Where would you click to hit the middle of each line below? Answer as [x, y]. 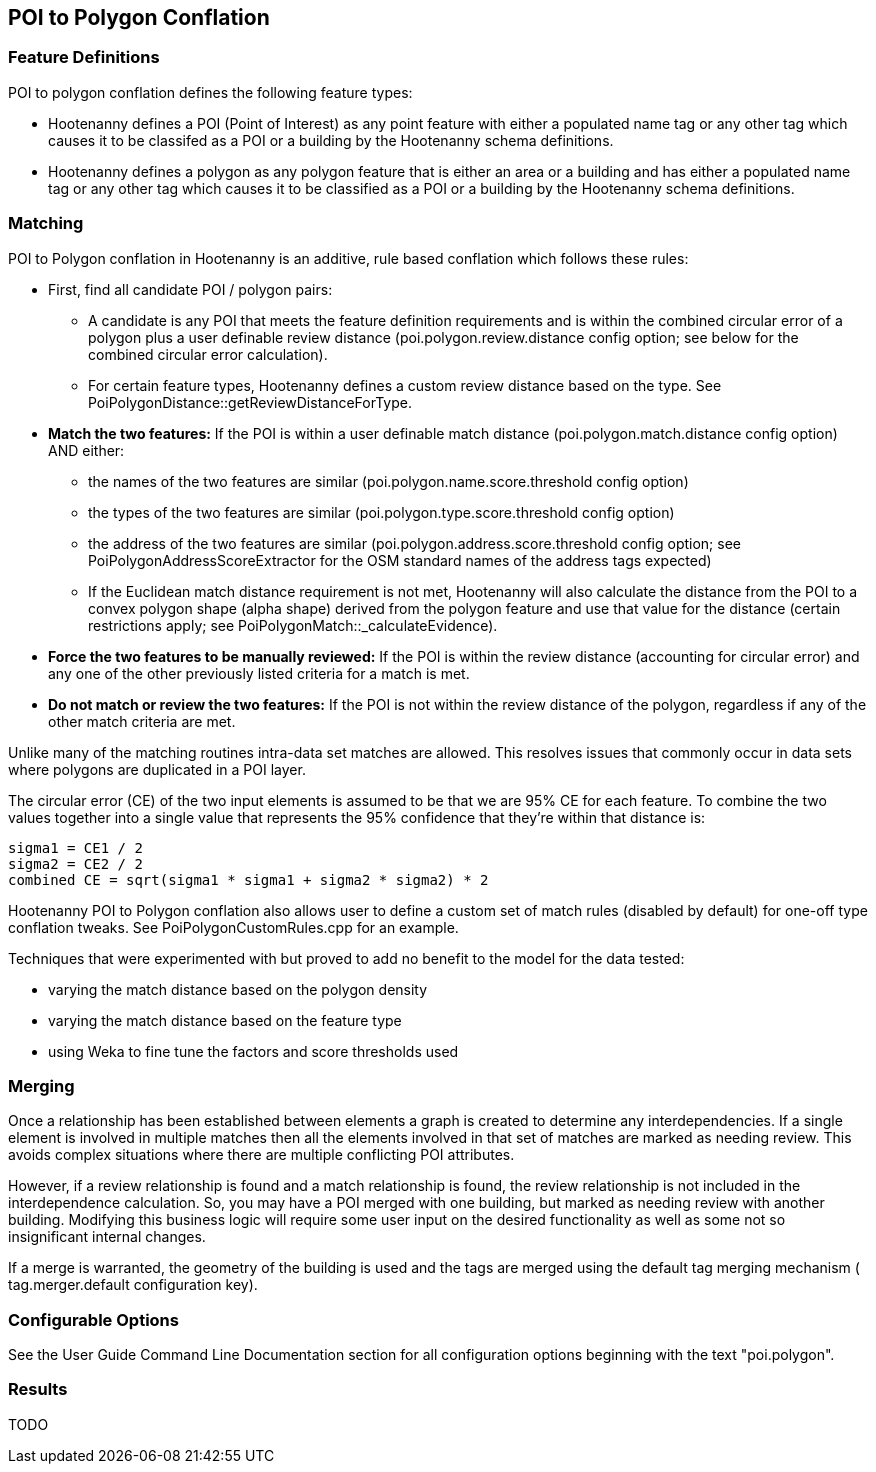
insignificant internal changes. [107, 1237]
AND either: [86, 450]
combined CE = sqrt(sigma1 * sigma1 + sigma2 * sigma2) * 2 [248, 879]
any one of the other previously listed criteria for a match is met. [259, 673]
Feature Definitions [84, 57]
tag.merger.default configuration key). [133, 1285]
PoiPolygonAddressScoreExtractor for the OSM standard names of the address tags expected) [400, 560]
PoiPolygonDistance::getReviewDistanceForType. [250, 402]
